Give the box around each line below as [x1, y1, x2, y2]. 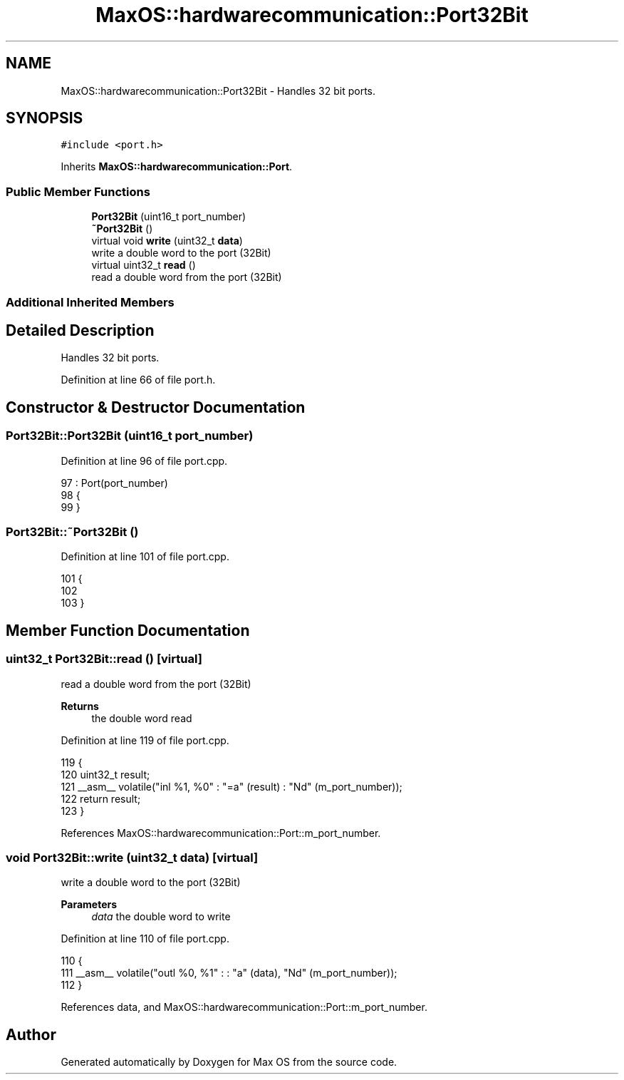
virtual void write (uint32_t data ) [91, 235, 243, 247]
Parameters [61, 898, 118, 911]
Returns [61, 699, 99, 712]
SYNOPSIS [6, 109, 83, 128]
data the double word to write [91, 910, 231, 923]
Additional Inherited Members [6, 294, 175, 309]
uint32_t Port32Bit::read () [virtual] [6, 652, 202, 667]
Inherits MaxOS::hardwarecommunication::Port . [61, 160, 293, 173]
